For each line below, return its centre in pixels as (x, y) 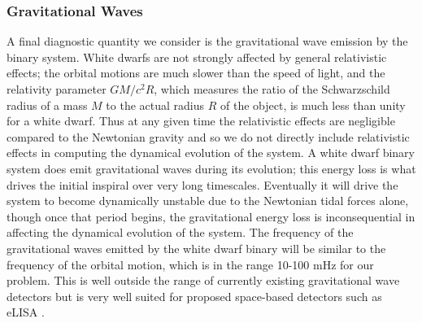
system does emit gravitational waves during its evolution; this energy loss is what (211, 168)
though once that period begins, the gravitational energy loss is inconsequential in (211, 216)
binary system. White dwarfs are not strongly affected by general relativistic (197, 57)
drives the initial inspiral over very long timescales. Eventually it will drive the (202, 184)
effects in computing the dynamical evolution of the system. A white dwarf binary (211, 153)
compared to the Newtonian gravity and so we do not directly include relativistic (208, 136)
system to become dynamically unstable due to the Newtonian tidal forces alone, (208, 201)
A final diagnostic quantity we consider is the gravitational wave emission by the (207, 41)
